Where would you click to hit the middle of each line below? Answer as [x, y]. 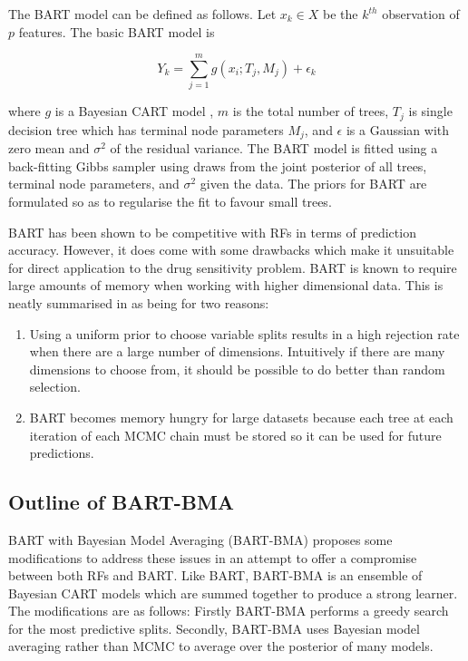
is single [430, 111]
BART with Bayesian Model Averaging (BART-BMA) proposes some [200, 539]
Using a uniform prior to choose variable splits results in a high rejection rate [244, 333]
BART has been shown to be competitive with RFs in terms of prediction [212, 232]
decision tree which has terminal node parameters [146, 129]
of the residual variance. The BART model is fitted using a [274, 148]
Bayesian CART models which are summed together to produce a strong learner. [233, 593]
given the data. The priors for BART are [313, 184]
